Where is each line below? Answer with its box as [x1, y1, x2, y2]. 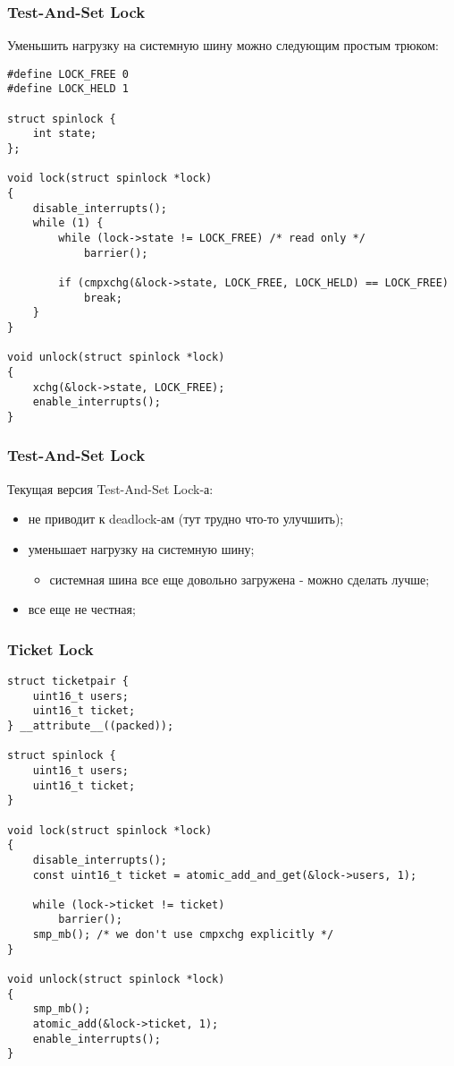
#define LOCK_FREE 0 [7, 67, 130, 81]
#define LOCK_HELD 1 [7, 82, 130, 96]
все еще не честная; [28, 600, 136, 618]
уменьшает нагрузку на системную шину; [28, 539, 255, 558]
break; [83, 291, 122, 304]
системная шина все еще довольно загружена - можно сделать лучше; [49, 569, 430, 588]
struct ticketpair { [7, 674, 130, 687]
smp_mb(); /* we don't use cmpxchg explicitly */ [32, 928, 334, 942]
